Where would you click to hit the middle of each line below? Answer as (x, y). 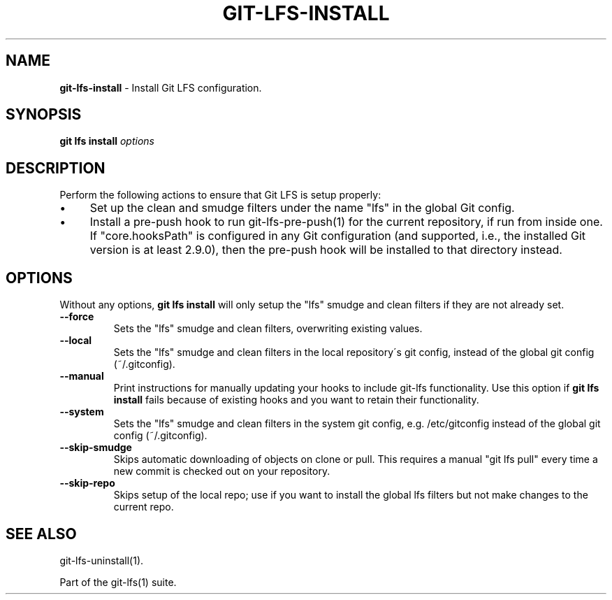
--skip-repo (87, 483)
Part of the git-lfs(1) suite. (118, 582)
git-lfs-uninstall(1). (102, 560)
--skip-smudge (96, 448)
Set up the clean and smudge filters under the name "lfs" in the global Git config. (302, 208)
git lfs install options (107, 141)
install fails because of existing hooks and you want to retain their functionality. (296, 400)
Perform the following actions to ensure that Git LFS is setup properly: (220, 195)
